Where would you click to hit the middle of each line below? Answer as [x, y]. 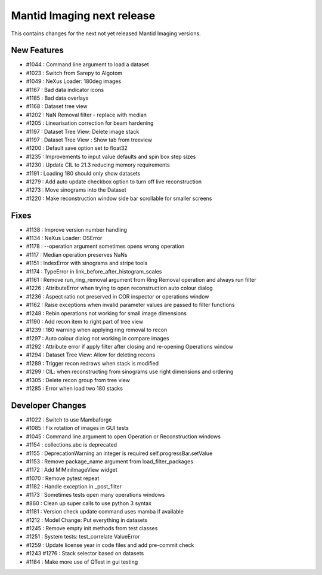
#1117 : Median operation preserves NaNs [77, 254]
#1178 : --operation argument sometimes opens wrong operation [105, 246]
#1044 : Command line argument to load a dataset [87, 64]
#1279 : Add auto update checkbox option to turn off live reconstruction [114, 182]
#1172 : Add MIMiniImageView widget [72, 470]
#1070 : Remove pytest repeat [63, 478]
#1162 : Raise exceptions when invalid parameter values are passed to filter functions [130, 305]
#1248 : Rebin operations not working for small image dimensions [106, 313]
